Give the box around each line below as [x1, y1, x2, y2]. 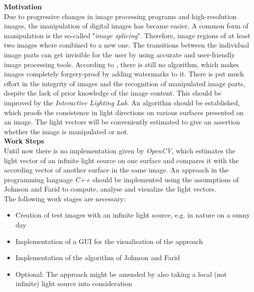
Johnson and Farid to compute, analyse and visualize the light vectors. [4, 184, 216, 194]
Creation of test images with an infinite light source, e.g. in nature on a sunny [15, 210, 250, 220]
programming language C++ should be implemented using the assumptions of [4, 174, 239, 184]
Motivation [4, 1, 42, 11]
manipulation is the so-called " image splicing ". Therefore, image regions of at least [4, 30, 251, 40]
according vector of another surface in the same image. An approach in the [4, 165, 229, 175]
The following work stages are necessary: [4, 193, 126, 203]
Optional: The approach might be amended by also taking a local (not [15, 268, 227, 279]
